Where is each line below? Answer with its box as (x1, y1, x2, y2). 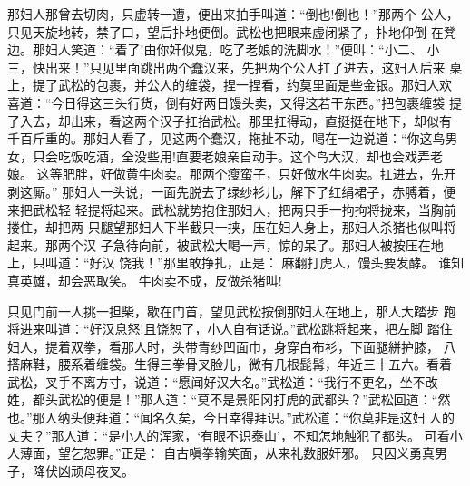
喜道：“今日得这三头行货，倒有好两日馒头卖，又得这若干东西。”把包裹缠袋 (7, 92, 446, 112)
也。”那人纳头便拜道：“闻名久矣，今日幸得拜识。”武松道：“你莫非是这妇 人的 (7, 408, 455, 427)
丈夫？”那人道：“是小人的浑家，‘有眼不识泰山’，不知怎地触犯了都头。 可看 (7, 425, 450, 444)
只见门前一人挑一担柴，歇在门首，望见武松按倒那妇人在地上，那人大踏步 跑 (7, 301, 456, 320)
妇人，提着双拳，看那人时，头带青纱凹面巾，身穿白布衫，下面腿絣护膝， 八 (7, 336, 456, 355)
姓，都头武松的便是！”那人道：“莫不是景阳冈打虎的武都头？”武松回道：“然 (7, 390, 451, 409)
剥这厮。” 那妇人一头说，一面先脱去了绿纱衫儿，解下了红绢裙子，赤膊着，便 (7, 181, 456, 200)
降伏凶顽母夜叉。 (32, 461, 134, 480)
